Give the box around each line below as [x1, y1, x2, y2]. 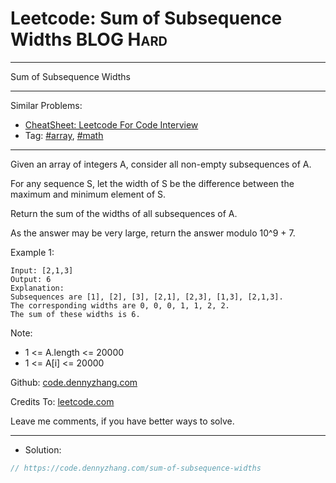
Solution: [24, 443, 62, 456]
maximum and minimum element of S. [10, 188, 167, 200]
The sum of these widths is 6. [10, 309, 141, 319]
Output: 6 [10, 274, 52, 284]
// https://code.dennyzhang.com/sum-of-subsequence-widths [10, 463, 262, 473]
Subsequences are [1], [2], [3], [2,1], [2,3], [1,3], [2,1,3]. [10, 292, 284, 302]
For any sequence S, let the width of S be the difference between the [10, 177, 295, 189]
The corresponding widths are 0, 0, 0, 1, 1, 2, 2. [10, 300, 230, 311]
